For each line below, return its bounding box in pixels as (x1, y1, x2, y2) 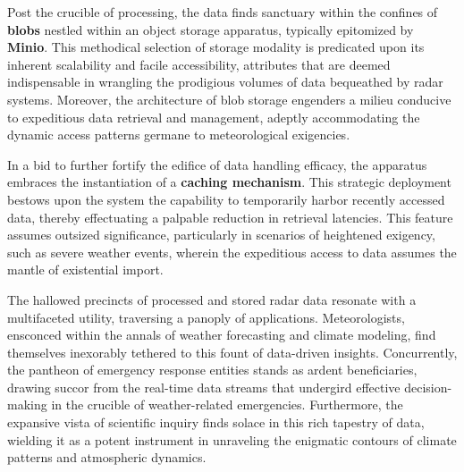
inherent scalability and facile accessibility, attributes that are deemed (7, 55, 391, 73)
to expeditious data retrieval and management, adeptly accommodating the (7, 107, 420, 126)
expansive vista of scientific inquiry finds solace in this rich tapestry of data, (7, 413, 425, 432)
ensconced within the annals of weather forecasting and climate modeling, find (7, 325, 436, 344)
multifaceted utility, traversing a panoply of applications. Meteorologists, (7, 308, 405, 326)
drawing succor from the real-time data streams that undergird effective (7, 377, 401, 396)
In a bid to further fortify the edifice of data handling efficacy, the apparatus (7, 155, 427, 173)
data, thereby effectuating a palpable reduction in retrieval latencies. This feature (7, 207, 453, 226)
